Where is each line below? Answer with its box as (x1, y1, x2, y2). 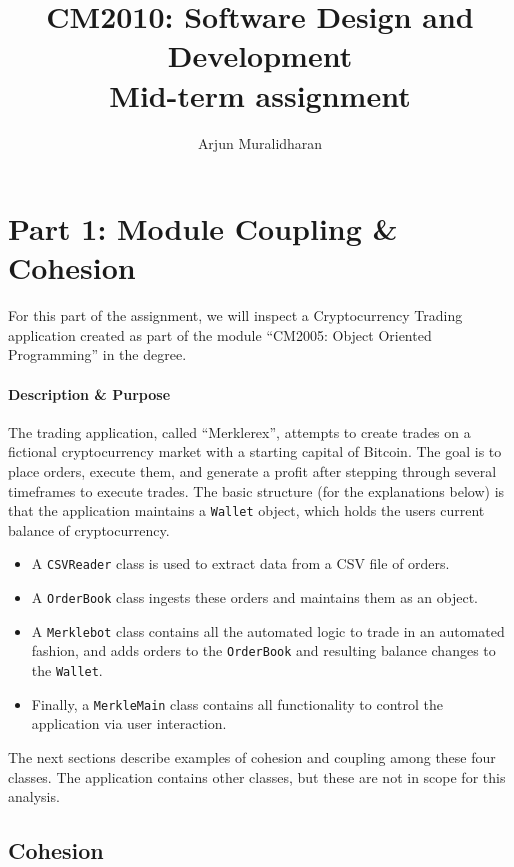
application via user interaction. (31, 713, 227, 734)
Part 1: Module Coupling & (8, 208, 398, 249)
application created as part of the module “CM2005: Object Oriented (8, 324, 432, 345)
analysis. (8, 786, 60, 807)
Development (167, 35, 353, 76)
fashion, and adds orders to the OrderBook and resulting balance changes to (31, 640, 496, 661)
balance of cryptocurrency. (8, 519, 170, 540)
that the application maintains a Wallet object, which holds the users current (8, 500, 485, 521)
